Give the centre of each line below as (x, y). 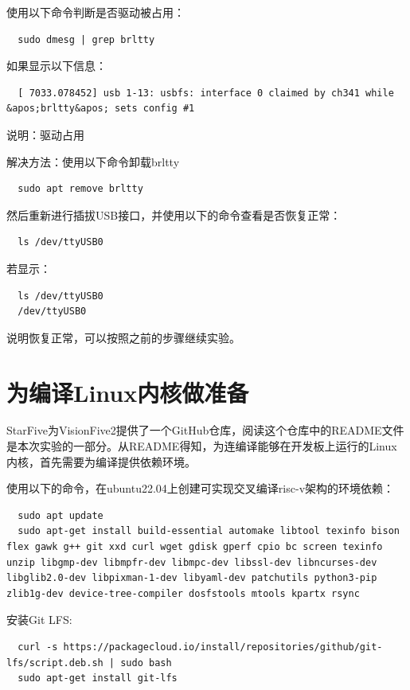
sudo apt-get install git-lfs (98, 678)
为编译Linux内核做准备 (128, 392)
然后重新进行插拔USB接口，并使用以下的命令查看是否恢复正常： (174, 214)
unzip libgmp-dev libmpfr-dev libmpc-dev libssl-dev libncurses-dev (192, 562)
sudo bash (146, 663)
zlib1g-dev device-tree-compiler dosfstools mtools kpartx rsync (183, 593)
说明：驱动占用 (45, 134)
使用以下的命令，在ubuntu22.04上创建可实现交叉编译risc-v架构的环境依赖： (201, 488)
